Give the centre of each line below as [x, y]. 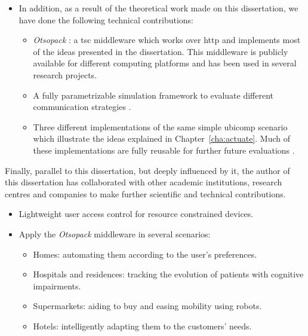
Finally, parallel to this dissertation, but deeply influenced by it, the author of [147, 170]
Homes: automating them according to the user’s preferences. [145, 254]
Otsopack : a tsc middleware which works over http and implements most [167, 40]
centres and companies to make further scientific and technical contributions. [145, 193]
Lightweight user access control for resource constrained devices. [136, 214]
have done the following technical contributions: [106, 19]
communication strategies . [82, 107]
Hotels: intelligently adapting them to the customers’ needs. [142, 326]
